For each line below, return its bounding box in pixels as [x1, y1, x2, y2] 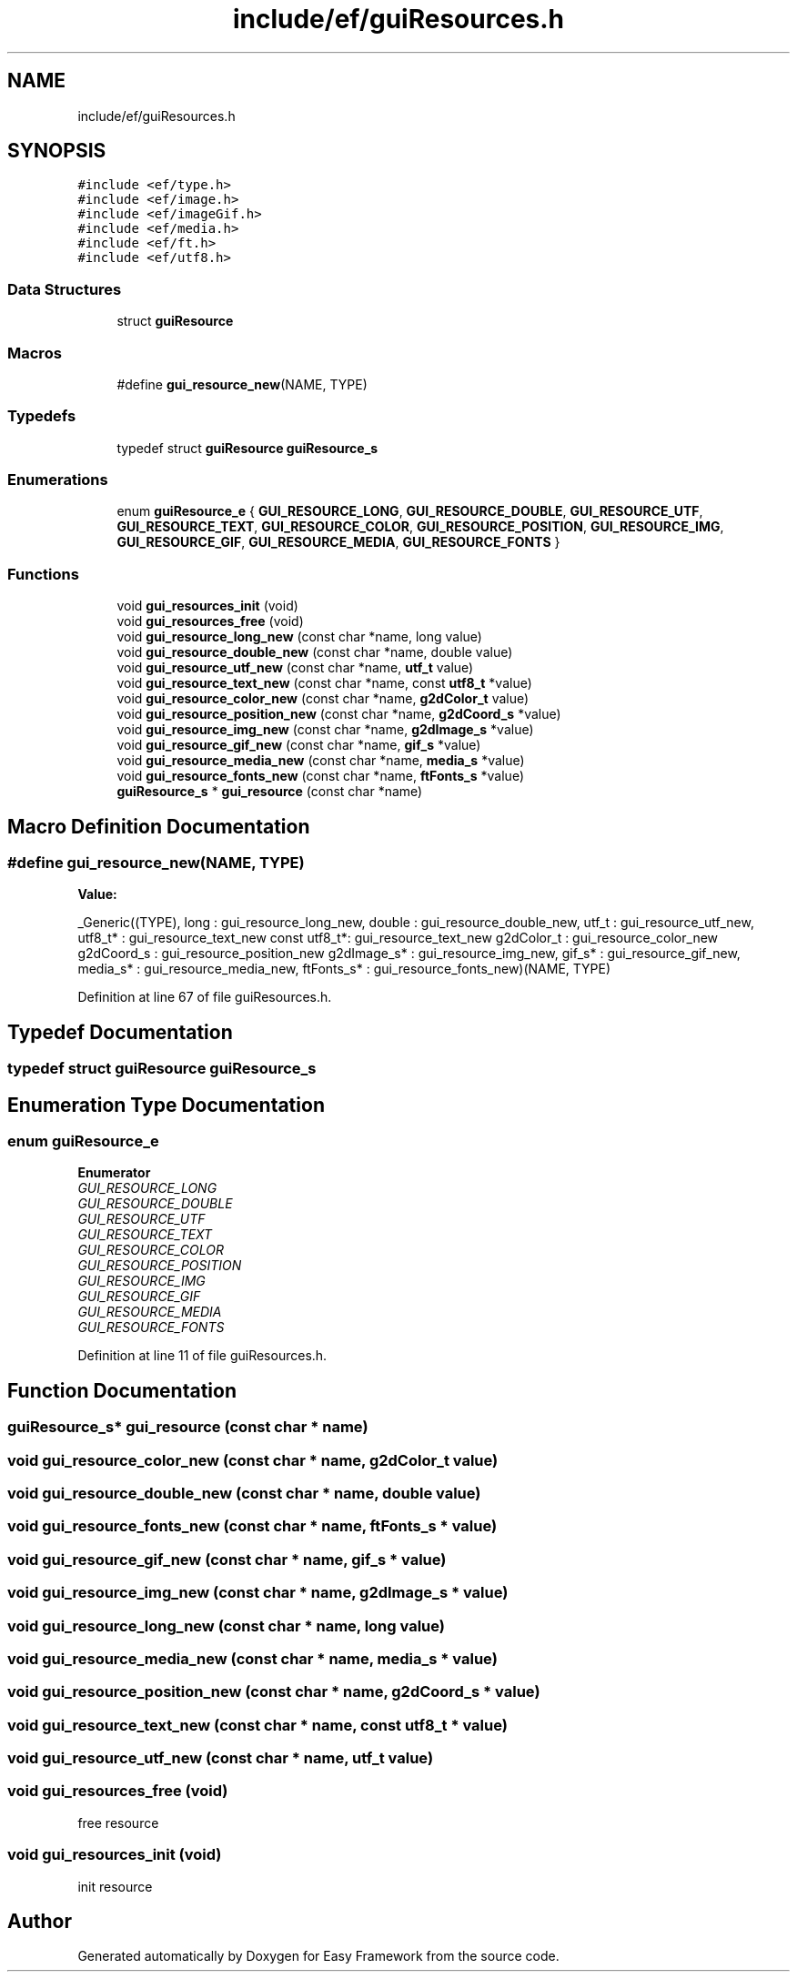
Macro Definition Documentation [7, 814, 310, 838]
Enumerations [7, 470, 108, 490]
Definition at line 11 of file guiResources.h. [77, 1348, 328, 1364]
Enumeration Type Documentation [7, 1093, 325, 1116]
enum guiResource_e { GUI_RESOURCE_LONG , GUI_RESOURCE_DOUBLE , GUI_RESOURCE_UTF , [116, 503, 703, 520]
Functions [7, 564, 79, 583]
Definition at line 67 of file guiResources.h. [77, 989, 332, 1005]
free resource [77, 1814, 159, 1831]
